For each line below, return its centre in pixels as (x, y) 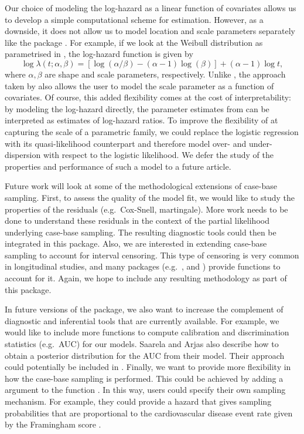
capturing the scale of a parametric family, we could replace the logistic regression (152, 131)
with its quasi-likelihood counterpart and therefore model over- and (126, 143)
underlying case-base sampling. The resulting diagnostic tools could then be (141, 232)
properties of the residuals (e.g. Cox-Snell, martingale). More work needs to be (146, 209)
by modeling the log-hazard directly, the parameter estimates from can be (137, 108)
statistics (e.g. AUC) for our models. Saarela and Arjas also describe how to (142, 344)
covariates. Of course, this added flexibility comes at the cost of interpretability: (148, 97)
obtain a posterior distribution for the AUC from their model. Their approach (145, 355)
